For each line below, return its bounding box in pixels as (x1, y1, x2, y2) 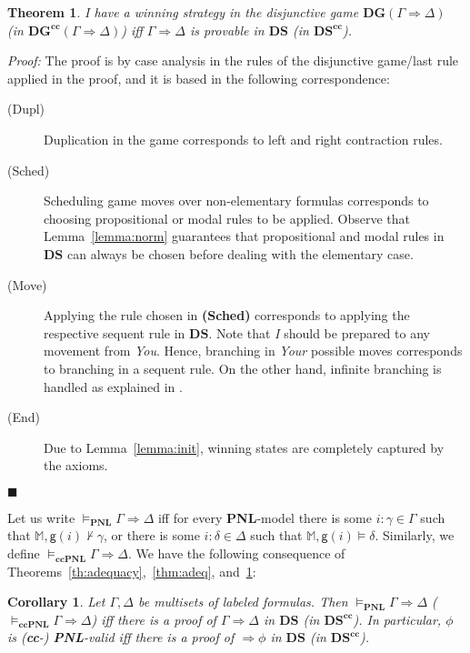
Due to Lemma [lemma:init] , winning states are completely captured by (44, 437, 445, 457)
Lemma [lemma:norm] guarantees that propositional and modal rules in (44, 226, 445, 246)
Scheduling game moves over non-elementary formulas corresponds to (44, 191, 429, 210)
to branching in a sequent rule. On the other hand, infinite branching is (44, 358, 442, 377)
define (7, 544, 40, 563)
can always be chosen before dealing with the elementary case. (66, 244, 414, 263)
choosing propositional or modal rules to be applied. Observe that (44, 208, 411, 227)
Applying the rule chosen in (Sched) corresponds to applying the (44, 306, 410, 325)
